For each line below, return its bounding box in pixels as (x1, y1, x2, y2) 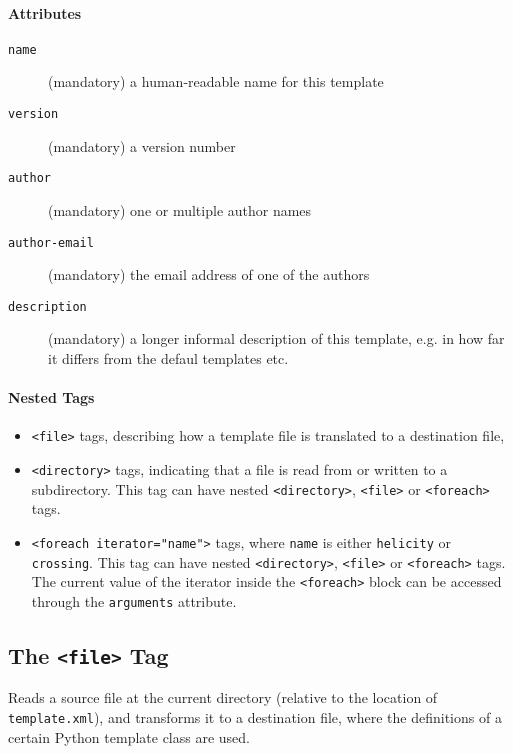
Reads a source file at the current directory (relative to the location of (8, 687, 438, 708)
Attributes (8, 2, 82, 23)
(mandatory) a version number (48, 135, 236, 156)
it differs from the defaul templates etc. (48, 348, 289, 369)
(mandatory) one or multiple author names (48, 199, 312, 220)
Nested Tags (8, 387, 95, 408)
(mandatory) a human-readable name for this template (48, 71, 384, 92)
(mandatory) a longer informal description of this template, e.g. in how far (48, 328, 505, 349)
